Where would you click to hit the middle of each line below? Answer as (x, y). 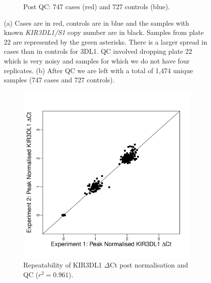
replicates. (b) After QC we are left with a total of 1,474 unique (98, 70)
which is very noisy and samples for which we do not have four (97, 60)
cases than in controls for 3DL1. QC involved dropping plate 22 (98, 51)
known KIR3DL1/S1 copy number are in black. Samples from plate (104, 32)
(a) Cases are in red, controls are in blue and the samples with (97, 23)
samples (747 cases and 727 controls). (59, 80)
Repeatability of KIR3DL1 (63, 265)
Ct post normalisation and (149, 265)
